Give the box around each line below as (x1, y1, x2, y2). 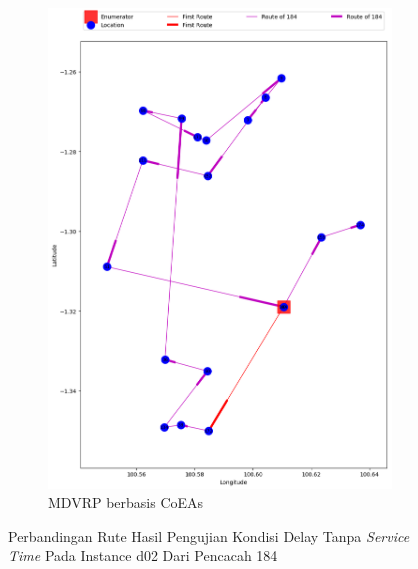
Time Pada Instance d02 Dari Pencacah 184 (8, 545, 278, 566)
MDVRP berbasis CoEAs (48, 492, 204, 513)
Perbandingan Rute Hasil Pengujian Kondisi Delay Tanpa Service (8, 525, 410, 546)
